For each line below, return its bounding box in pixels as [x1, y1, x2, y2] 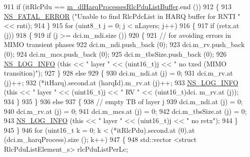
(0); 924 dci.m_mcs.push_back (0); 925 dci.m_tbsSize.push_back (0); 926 [4, 48, 227, 59]
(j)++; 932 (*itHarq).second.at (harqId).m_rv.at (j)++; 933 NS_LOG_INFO [4, 77, 238, 87]
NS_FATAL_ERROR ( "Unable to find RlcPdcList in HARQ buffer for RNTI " [4, 11, 241, 21]
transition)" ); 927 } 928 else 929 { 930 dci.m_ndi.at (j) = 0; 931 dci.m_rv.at [4, 68, 233, 78]
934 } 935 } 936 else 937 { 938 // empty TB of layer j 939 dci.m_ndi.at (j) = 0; [4, 96, 243, 106]
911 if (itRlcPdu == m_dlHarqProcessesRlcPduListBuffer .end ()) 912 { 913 [4, 1, 232, 11]
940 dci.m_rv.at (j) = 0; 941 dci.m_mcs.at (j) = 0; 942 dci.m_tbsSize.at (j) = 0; [4, 106, 247, 116]
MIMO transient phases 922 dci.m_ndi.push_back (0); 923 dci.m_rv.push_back [4, 39, 245, 49]
